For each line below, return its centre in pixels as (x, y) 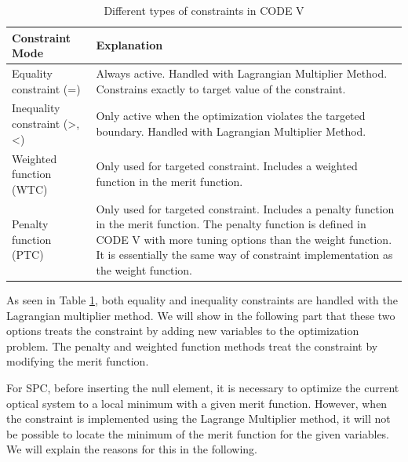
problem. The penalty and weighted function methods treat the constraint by (192, 346)
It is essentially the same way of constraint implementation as (244, 255)
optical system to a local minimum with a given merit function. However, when (197, 403)
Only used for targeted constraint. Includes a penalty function (245, 208)
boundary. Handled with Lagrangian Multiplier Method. (231, 131)
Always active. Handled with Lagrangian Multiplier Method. (242, 73)
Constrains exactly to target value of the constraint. (221, 88)
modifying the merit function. (78, 361)
